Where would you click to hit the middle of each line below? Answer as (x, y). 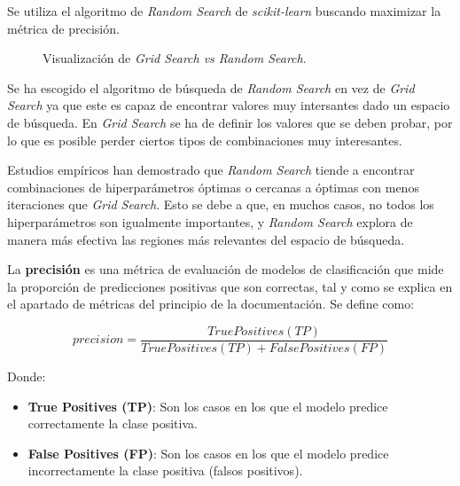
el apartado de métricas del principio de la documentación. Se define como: (211, 304)
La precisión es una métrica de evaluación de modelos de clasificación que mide (226, 269)
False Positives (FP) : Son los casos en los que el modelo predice (208, 453)
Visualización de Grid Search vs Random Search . (175, 58)
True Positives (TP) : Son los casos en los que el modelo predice (208, 406)
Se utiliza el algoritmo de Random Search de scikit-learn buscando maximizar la (224, 11)
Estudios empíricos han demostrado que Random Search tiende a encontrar (211, 170)
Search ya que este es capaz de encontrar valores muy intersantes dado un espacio (229, 105)
